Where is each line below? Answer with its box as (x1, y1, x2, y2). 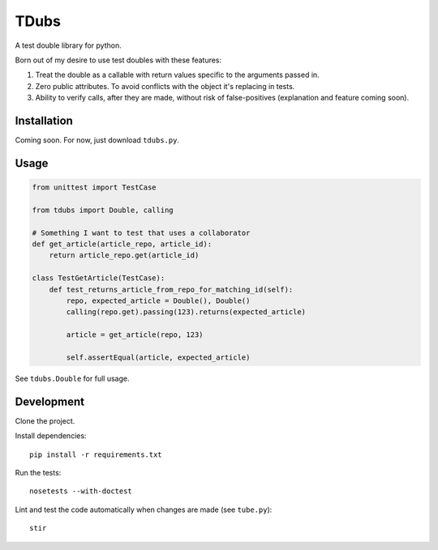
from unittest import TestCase (32, 183, 157, 192)
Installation (15, 113, 73, 127)
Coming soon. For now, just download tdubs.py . (15, 135, 180, 145)
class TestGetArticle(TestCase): (32, 274, 165, 283)
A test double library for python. (15, 41, 122, 50)
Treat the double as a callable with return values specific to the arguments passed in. (35, 70, 320, 80)
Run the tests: (15, 467, 62, 477)
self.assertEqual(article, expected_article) (66, 352, 251, 362)
